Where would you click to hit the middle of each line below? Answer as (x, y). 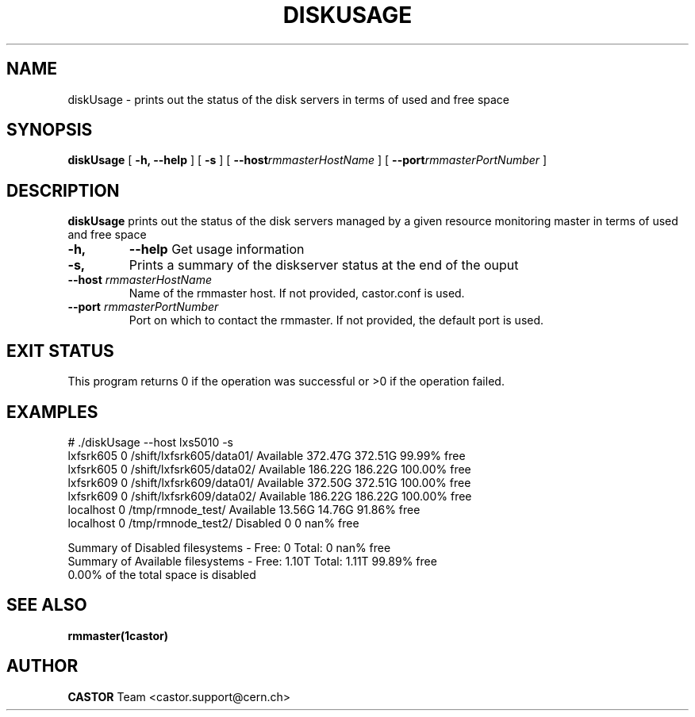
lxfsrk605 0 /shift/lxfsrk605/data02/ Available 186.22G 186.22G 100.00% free (269, 469)
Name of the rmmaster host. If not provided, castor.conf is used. (297, 293)
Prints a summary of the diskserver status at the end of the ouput (324, 265)
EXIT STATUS (60, 351)
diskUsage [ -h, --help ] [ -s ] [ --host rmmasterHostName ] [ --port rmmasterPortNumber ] (307, 160)
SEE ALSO (47, 605)
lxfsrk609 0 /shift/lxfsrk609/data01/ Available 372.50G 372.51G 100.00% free (269, 482)
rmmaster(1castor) (118, 635)
